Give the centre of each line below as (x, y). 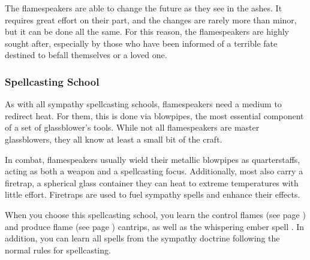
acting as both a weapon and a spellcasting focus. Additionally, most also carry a (154, 171)
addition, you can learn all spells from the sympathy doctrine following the (142, 238)
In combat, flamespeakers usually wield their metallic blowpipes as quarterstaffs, (153, 159)
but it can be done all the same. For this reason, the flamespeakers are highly (147, 31)
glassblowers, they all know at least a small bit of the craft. (114, 139)
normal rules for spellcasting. (58, 250)
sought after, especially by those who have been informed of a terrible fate (141, 43)
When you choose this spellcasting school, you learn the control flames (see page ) (155, 214)
